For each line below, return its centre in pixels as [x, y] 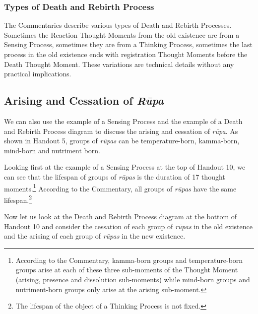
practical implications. [38, 74]
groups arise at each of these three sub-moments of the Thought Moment [127, 270]
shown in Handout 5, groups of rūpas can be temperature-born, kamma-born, [122, 141]
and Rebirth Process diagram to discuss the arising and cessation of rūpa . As [121, 131]
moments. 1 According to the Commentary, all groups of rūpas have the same [120, 188]
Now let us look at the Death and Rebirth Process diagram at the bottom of [121, 217]
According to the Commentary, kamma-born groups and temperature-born [129, 260]
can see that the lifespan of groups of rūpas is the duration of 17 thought [115, 176]
